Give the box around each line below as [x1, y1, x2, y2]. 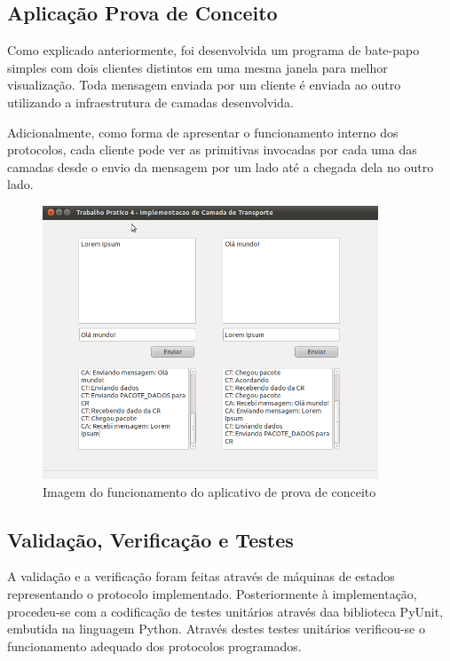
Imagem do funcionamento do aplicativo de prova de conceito [43, 482, 376, 500]
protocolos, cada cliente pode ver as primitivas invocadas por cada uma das [7, 140, 417, 159]
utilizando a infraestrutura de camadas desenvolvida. [7, 92, 294, 111]
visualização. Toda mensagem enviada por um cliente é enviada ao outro [7, 75, 401, 94]
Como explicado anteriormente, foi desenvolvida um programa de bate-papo [7, 41, 420, 59]
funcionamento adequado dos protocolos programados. [7, 636, 302, 655]
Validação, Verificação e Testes [7, 525, 294, 553]
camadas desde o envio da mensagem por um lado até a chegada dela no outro [7, 157, 434, 176]
